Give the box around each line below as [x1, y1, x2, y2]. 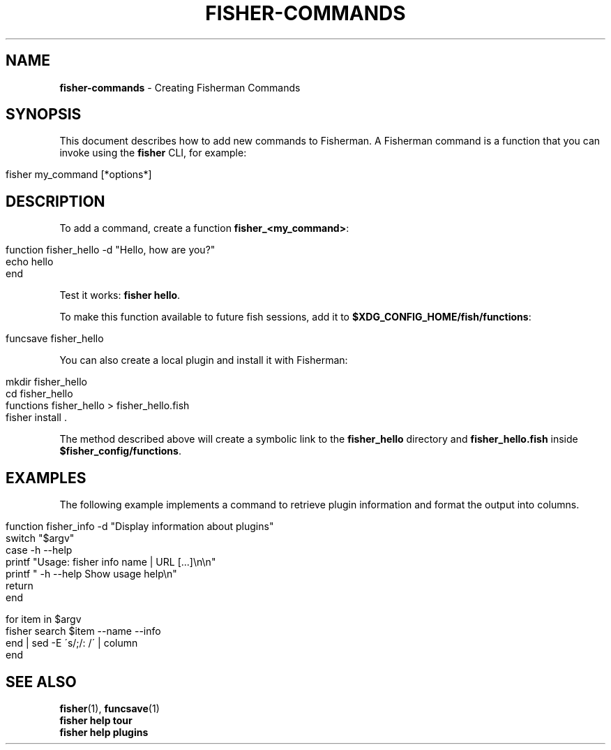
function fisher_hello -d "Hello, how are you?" [6, 244, 216, 256]
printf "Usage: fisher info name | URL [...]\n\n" [6, 556, 216, 568]
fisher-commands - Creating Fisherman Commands [59, 81, 301, 94]
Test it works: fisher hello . [59, 289, 181, 302]
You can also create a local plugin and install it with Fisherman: [59, 354, 348, 367]
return [6, 580, 33, 592]
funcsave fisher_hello [6, 332, 104, 345]
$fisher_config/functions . [59, 445, 181, 457]
